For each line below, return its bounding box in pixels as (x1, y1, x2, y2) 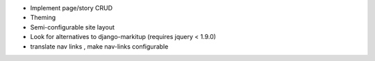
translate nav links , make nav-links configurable (30, 42, 169, 51)
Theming (30, 14, 56, 22)
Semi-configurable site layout (30, 23, 115, 31)
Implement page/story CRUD (30, 4, 113, 12)
